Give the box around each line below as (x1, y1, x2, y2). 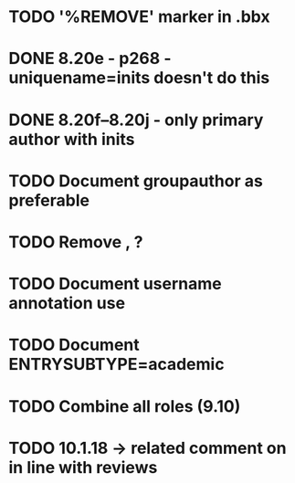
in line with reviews (8, 457, 158, 478)
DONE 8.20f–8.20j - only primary (8, 110, 264, 130)
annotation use (8, 293, 125, 314)
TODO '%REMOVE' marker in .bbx (8, 6, 270, 27)
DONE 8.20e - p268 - (8, 48, 172, 69)
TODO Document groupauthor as (8, 171, 264, 191)
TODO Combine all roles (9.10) (8, 395, 241, 416)
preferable (8, 190, 90, 211)
